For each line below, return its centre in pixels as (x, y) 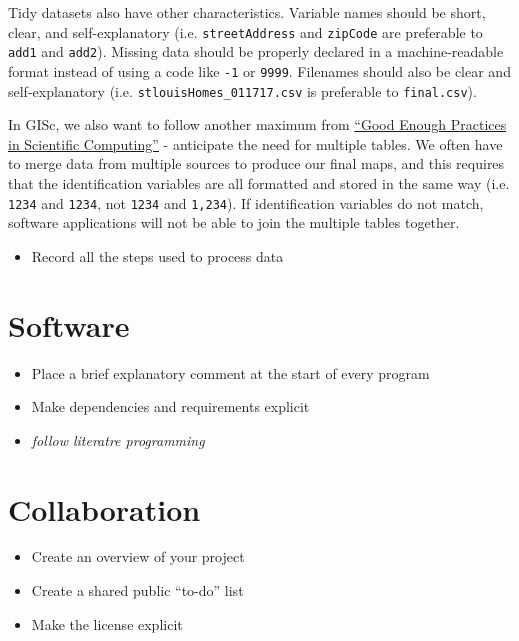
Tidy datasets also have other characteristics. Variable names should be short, (247, 12)
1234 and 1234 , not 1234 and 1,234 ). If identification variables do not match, (246, 202)
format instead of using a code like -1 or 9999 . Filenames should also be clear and (259, 70)
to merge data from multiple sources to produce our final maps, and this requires (256, 163)
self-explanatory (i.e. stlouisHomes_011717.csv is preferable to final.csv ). (242, 90)
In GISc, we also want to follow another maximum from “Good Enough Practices (257, 124)
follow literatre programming (118, 439)
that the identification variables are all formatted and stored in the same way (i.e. (259, 183)
